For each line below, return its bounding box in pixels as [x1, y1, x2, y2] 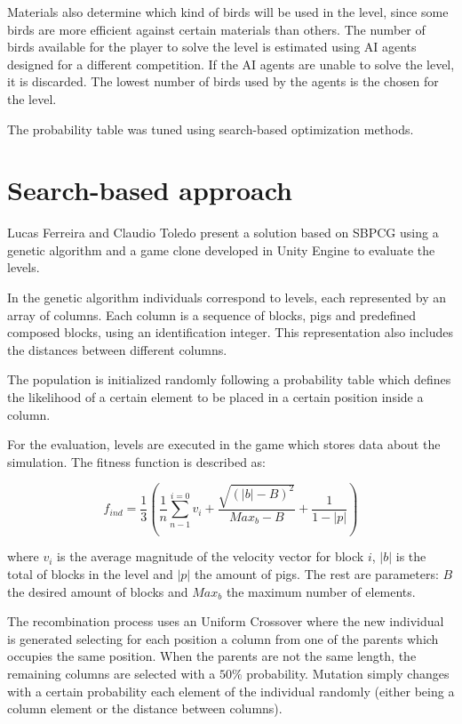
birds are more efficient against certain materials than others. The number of [7, 20, 426, 38]
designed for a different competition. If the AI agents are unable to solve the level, [7, 54, 455, 73]
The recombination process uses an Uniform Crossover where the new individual [7, 612, 444, 631]
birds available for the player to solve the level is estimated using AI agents [7, 37, 417, 56]
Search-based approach [7, 172, 292, 208]
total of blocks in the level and [7, 565, 173, 583]
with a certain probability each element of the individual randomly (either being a [7, 681, 455, 700]
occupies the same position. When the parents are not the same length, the [7, 647, 417, 665]
